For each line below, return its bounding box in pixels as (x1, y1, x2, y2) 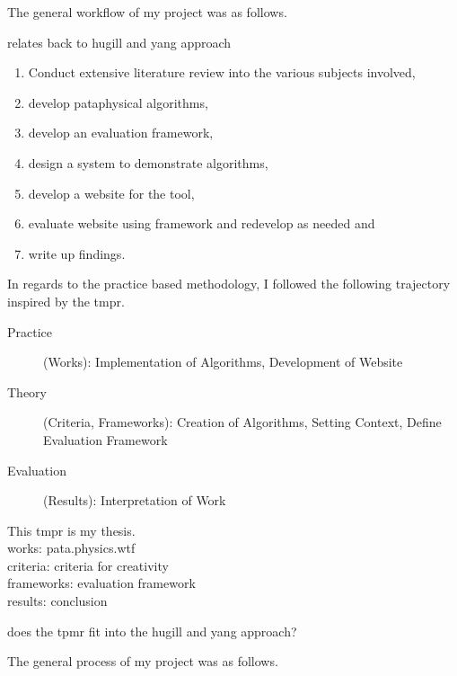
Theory (7, 382, 47, 401)
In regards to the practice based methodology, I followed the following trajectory (7, 274, 451, 293)
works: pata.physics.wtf (7, 538, 136, 557)
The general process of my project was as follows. (7, 652, 278, 671)
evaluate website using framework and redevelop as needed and (28, 214, 375, 233)
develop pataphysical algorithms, (28, 93, 208, 111)
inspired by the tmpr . (7, 291, 125, 310)
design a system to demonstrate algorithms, (28, 153, 268, 172)
